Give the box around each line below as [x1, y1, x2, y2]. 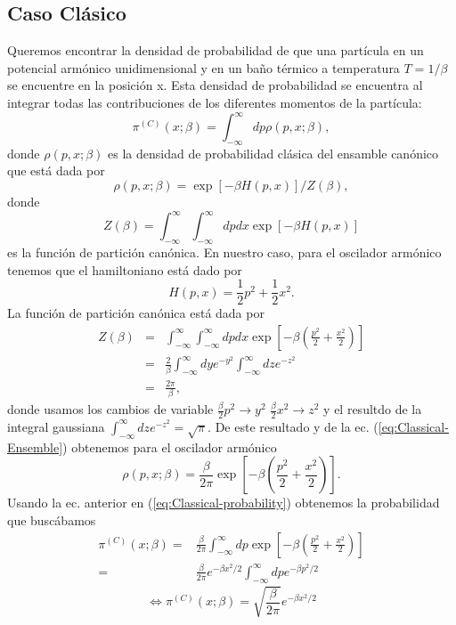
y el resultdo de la [323, 400, 422, 418]
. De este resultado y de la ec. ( [208, 417, 379, 435]
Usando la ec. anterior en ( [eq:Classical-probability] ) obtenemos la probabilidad [7, 493, 440, 512]
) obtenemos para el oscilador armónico [62, 437, 277, 456]
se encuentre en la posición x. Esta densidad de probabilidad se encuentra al [7, 76, 423, 94]
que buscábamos [7, 510, 96, 529]
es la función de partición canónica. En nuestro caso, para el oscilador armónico [7, 242, 442, 261]
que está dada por [7, 161, 105, 180]
